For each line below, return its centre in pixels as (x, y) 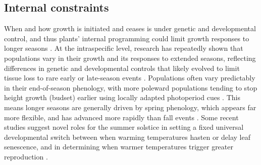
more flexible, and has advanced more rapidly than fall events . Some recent (121, 117)
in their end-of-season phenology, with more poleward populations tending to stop (131, 87)
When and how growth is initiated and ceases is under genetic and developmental (130, 28)
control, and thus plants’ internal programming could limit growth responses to (127, 38)
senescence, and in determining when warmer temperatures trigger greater (119, 147)
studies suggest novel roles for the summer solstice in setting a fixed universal (124, 127)
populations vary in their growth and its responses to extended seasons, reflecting (130, 58)
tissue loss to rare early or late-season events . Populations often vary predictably (130, 78)
